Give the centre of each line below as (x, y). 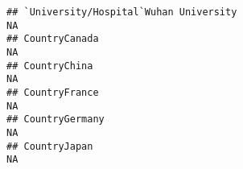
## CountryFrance (53, 92)
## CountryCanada (53, 39)
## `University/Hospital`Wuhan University (122, 12)
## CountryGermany (56, 120)
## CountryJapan (50, 146)
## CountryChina (50, 66)
